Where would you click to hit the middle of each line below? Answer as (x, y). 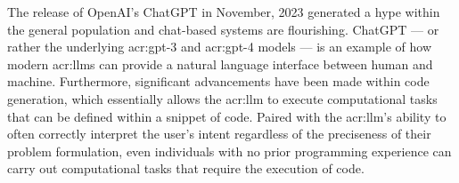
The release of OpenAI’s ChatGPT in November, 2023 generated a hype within (224, 12)
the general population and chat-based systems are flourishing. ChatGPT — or (223, 29)
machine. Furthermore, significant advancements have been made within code (218, 81)
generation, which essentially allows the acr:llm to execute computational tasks (222, 98)
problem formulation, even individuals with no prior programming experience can (229, 151)
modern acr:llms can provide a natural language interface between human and (220, 64)
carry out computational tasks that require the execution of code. (186, 168)
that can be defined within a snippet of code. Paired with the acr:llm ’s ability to (227, 116)
